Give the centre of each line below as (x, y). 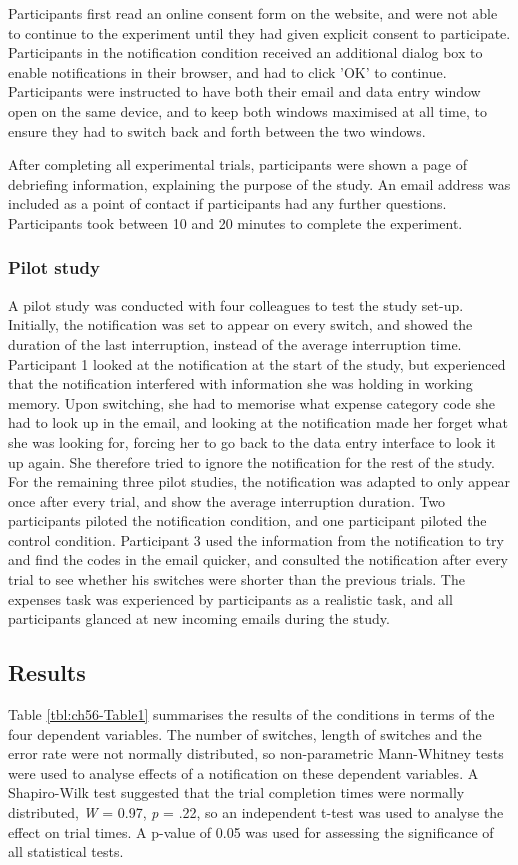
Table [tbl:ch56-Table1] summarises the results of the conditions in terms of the (251, 714)
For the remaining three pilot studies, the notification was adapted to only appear (259, 481)
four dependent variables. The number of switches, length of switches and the (245, 733)
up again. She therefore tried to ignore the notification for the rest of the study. (251, 461)
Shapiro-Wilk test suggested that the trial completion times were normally (236, 792)
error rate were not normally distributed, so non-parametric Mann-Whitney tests (256, 753)
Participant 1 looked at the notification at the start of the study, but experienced (257, 363)
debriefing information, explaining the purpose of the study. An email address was (259, 183)
